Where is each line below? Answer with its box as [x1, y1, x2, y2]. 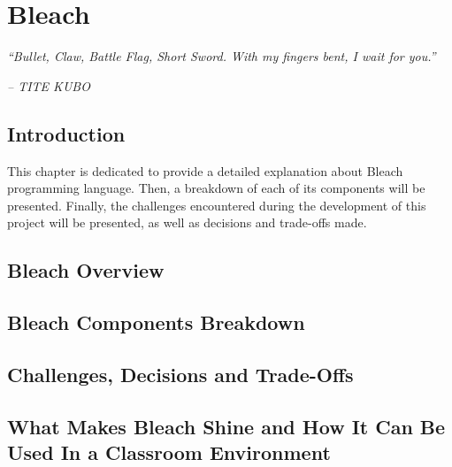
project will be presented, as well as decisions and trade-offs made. [7, 213, 367, 232]
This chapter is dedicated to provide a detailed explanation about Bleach [7, 161, 403, 180]
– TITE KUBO [7, 76, 90, 95]
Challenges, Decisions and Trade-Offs [7, 360, 354, 387]
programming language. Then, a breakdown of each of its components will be [7, 179, 425, 197]
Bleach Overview [7, 256, 165, 284]
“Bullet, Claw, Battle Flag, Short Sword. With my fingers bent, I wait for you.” [7, 47, 436, 65]
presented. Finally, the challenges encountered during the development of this [7, 195, 426, 214]
